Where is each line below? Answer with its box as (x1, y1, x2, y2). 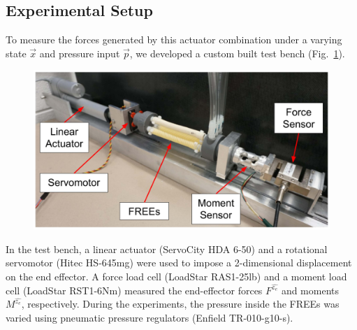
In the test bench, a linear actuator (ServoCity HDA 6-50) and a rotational (6, 241, 328, 256)
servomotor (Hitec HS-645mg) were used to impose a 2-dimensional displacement (6, 255, 352, 270)
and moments (281, 282, 340, 297)
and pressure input (39, 45, 120, 60)
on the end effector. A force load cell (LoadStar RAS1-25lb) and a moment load (6, 268, 347, 283)
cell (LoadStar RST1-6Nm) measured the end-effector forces (6, 282, 263, 297)
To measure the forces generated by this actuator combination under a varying (6, 32, 342, 47)
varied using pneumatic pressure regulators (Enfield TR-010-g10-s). (6, 310, 293, 324)
